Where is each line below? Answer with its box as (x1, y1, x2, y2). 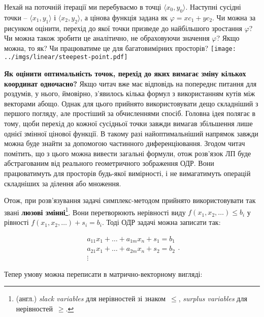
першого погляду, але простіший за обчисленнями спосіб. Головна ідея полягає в (4, 108, 256, 119)
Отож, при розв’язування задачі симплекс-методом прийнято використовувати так (4, 195, 256, 206)
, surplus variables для (178, 293, 247, 304)
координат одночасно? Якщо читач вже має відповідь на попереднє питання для (4, 78, 257, 89)
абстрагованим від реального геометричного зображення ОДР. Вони (4, 158, 214, 168)
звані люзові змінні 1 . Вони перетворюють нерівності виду (4, 205, 186, 217)
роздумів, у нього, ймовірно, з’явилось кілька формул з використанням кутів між (4, 88, 255, 99)
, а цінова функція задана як (80, 12, 168, 22)
